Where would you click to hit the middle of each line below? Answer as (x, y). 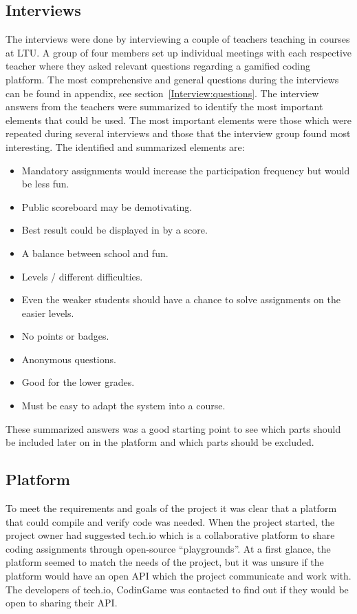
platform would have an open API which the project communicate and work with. (178, 576)
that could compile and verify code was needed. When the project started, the (170, 521)
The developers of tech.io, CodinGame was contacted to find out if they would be (177, 589)
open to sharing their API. (62, 603)
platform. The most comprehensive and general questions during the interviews (172, 79)
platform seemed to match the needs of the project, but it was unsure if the (165, 562)
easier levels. (48, 313)
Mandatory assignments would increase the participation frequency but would (186, 170)
